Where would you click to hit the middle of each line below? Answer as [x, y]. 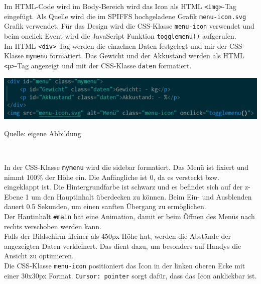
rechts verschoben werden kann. [53, 226]
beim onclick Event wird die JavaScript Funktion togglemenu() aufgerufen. [120, 35]
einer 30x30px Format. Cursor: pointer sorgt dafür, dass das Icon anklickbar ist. [130, 275]
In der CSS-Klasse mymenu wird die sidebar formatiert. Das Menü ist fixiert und [126, 167]
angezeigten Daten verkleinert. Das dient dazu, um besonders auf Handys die [123, 246]
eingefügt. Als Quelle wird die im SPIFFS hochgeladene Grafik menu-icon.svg [125, 16]
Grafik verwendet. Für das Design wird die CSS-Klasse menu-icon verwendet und [129, 26]
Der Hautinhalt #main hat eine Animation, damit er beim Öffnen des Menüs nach [129, 216]
